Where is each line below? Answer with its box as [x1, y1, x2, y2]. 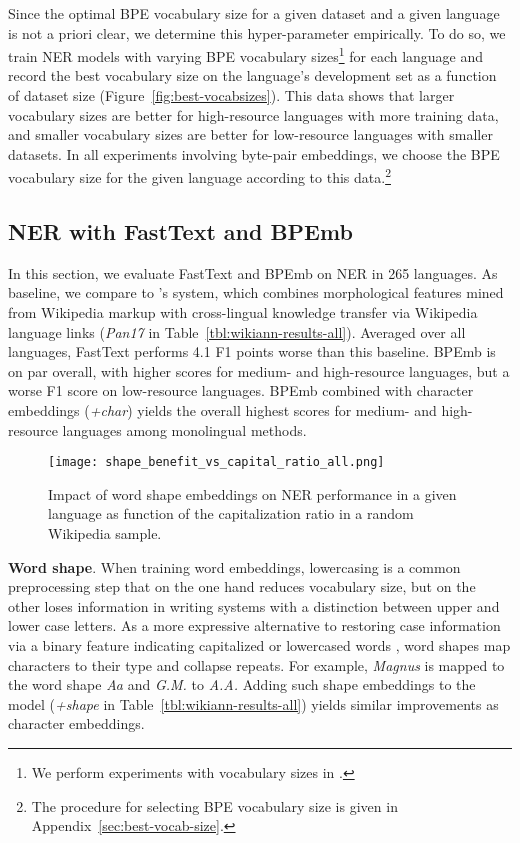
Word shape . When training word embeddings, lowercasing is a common [8, 556, 461, 577]
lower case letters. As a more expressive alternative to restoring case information [8, 615, 501, 636]
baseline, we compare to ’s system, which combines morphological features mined [8, 282, 504, 303]
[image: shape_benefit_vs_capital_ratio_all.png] [48, 455, 385, 470]
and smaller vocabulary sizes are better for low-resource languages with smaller [8, 124, 493, 145]
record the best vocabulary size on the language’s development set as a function [8, 65, 497, 86]
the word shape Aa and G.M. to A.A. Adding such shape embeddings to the [8, 674, 476, 695]
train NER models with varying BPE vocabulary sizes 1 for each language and [8, 43, 484, 66]
